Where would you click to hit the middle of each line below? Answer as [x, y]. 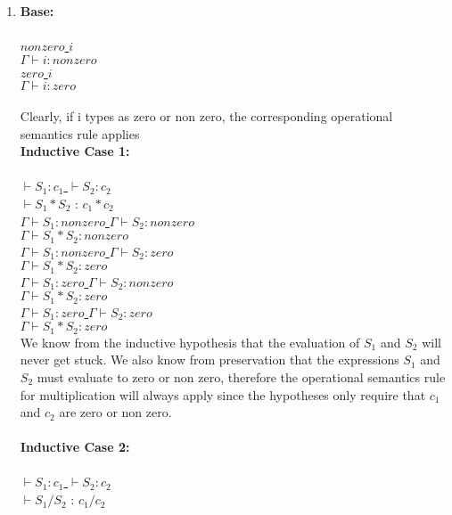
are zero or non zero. [115, 412]
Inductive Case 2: [75, 447]
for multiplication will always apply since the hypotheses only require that [223, 394]
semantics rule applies [80, 133]
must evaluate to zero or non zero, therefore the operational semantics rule [241, 376]
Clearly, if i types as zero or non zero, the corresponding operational [206, 115]
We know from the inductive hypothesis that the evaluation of [190, 342]
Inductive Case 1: [75, 151]
